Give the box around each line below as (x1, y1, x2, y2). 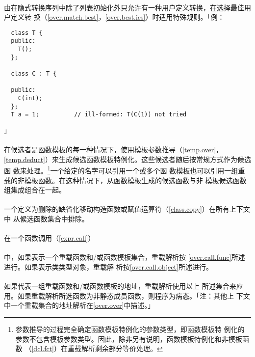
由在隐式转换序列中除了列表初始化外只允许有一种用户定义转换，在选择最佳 (4, 2, 244, 12)
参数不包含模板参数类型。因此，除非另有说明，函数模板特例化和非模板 (15, 333, 242, 344)
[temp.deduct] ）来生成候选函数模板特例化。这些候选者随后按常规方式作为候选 (4, 154, 252, 164)
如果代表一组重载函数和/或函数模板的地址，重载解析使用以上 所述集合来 (4, 281, 236, 291)
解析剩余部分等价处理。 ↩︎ (81, 343, 163, 354)
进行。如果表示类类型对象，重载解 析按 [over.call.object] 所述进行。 (4, 261, 213, 272)
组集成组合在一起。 (4, 185, 66, 195)
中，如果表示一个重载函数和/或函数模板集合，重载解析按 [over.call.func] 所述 (4, 252, 245, 262)
